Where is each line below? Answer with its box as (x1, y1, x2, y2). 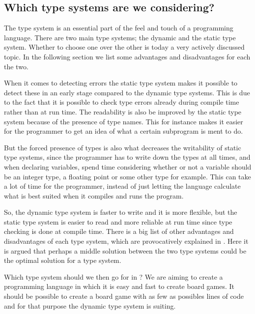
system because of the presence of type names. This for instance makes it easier (4, 116, 243, 126)
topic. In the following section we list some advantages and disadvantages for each (4, 51, 251, 61)
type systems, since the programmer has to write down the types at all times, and (4, 152, 251, 162)
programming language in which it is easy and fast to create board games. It (4, 281, 235, 291)
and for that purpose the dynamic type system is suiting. (4, 300, 176, 311)
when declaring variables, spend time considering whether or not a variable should (4, 161, 252, 171)
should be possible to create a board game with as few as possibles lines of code (4, 291, 244, 301)
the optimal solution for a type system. (4, 255, 121, 265)
